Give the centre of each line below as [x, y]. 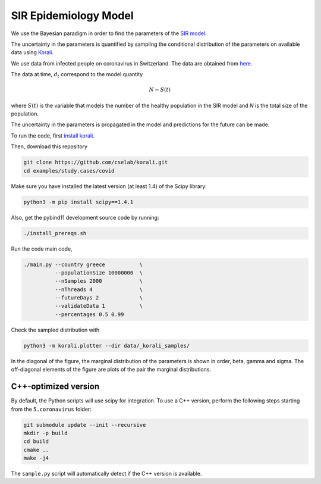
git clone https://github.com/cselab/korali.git [96, 163]
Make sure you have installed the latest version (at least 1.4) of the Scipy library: [109, 186]
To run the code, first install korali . [53, 135]
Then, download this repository [49, 146]
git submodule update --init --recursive [85, 425]
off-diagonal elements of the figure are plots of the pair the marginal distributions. [111, 370]
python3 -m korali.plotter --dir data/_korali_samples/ [107, 346]
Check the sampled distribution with [55, 330]
